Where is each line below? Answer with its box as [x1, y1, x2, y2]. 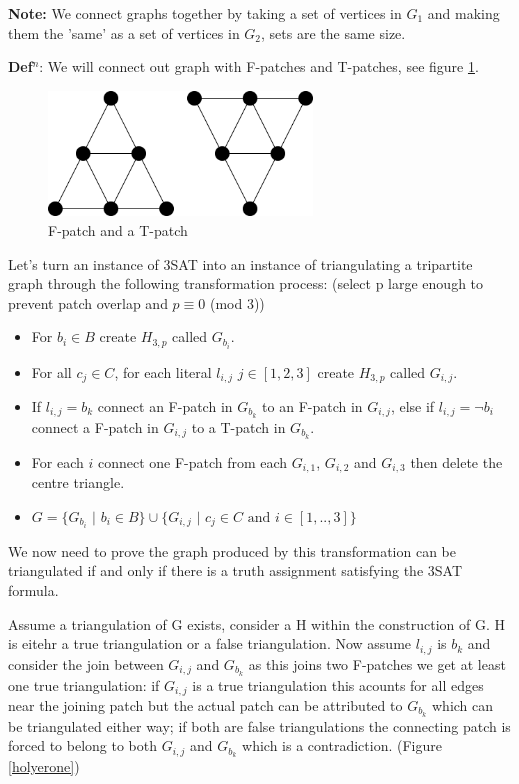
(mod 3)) [209, 292, 265, 313]
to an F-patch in [262, 395, 363, 416]
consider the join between [8, 653, 164, 674]
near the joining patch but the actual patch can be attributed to [8, 694, 403, 715]
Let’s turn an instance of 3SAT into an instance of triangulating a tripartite [8, 253, 473, 274]
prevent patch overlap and [8, 292, 168, 313]
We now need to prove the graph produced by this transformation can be [8, 540, 456, 561]
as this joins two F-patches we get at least [248, 653, 506, 674]
